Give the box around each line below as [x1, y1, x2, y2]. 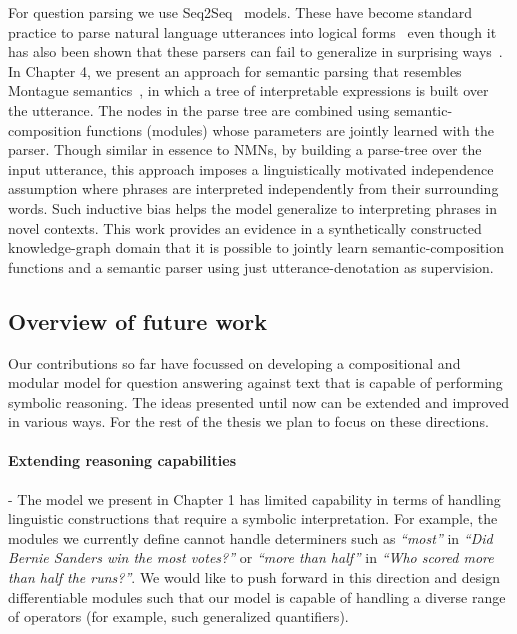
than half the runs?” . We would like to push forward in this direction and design [8, 567, 500, 588]
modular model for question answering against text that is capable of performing [8, 372, 503, 393]
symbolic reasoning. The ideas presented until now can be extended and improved [8, 391, 509, 412]
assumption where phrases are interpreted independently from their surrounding [8, 178, 499, 199]
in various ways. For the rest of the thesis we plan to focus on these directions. [8, 411, 489, 432]
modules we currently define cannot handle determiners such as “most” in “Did [8, 527, 493, 548]
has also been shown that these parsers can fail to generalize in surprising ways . [8, 41, 503, 62]
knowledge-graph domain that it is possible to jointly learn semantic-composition [8, 237, 504, 258]
